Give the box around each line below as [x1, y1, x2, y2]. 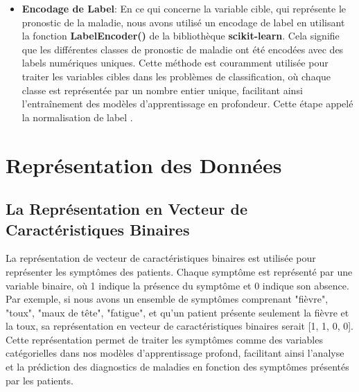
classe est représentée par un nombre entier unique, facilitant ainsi [21, 82, 303, 97]
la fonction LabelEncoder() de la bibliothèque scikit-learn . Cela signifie [21, 28, 340, 43]
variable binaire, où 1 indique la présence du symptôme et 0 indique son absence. [6, 278, 349, 292]
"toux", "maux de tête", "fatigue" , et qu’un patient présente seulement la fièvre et [6, 305, 349, 319]
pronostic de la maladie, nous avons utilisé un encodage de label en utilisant [21, 15, 345, 29]
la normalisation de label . [21, 109, 133, 124]
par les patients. [6, 373, 73, 387]
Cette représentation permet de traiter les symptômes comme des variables [6, 332, 323, 346]
